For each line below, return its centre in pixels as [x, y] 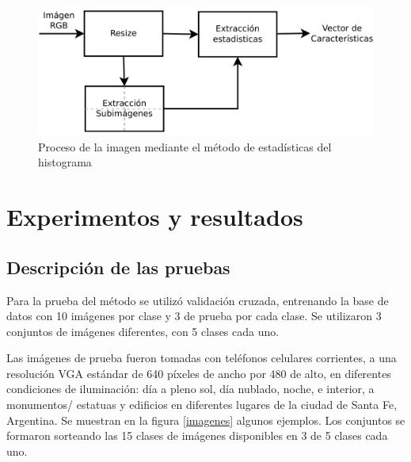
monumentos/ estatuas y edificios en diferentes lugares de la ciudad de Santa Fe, [202, 405]
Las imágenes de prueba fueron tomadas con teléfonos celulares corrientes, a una [202, 358]
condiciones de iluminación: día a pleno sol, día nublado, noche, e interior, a [190, 389]
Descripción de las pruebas [118, 267]
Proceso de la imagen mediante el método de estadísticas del [185, 146]
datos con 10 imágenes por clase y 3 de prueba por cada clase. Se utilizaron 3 [194, 316]
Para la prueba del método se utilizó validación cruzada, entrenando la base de [198, 300]
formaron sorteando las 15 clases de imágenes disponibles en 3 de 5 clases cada [197, 435]
